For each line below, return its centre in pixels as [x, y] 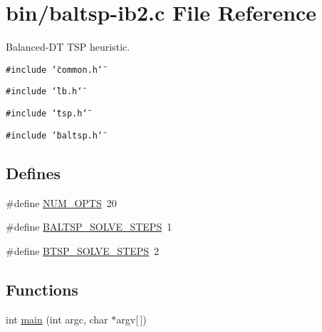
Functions [42, 289]
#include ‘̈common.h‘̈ [54, 70]
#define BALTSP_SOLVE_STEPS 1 [89, 227]
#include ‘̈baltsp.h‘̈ [54, 135]
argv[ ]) [131, 319]
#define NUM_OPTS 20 [61, 202]
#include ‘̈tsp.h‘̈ [47, 114]
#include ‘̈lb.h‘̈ [44, 92]
